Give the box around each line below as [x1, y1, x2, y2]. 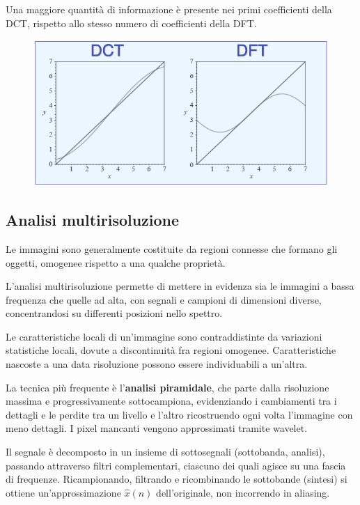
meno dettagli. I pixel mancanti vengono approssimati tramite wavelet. [6, 421, 308, 435]
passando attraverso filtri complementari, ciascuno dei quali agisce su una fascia [6, 458, 346, 472]
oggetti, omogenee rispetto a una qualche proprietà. [6, 255, 226, 270]
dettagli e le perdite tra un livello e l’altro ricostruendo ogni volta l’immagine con [6, 407, 353, 421]
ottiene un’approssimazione [6, 485, 121, 499]
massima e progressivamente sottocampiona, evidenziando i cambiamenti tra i [6, 394, 337, 408]
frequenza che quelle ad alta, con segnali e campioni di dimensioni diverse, [6, 292, 322, 306]
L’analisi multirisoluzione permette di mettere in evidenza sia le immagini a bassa [6, 279, 354, 293]
